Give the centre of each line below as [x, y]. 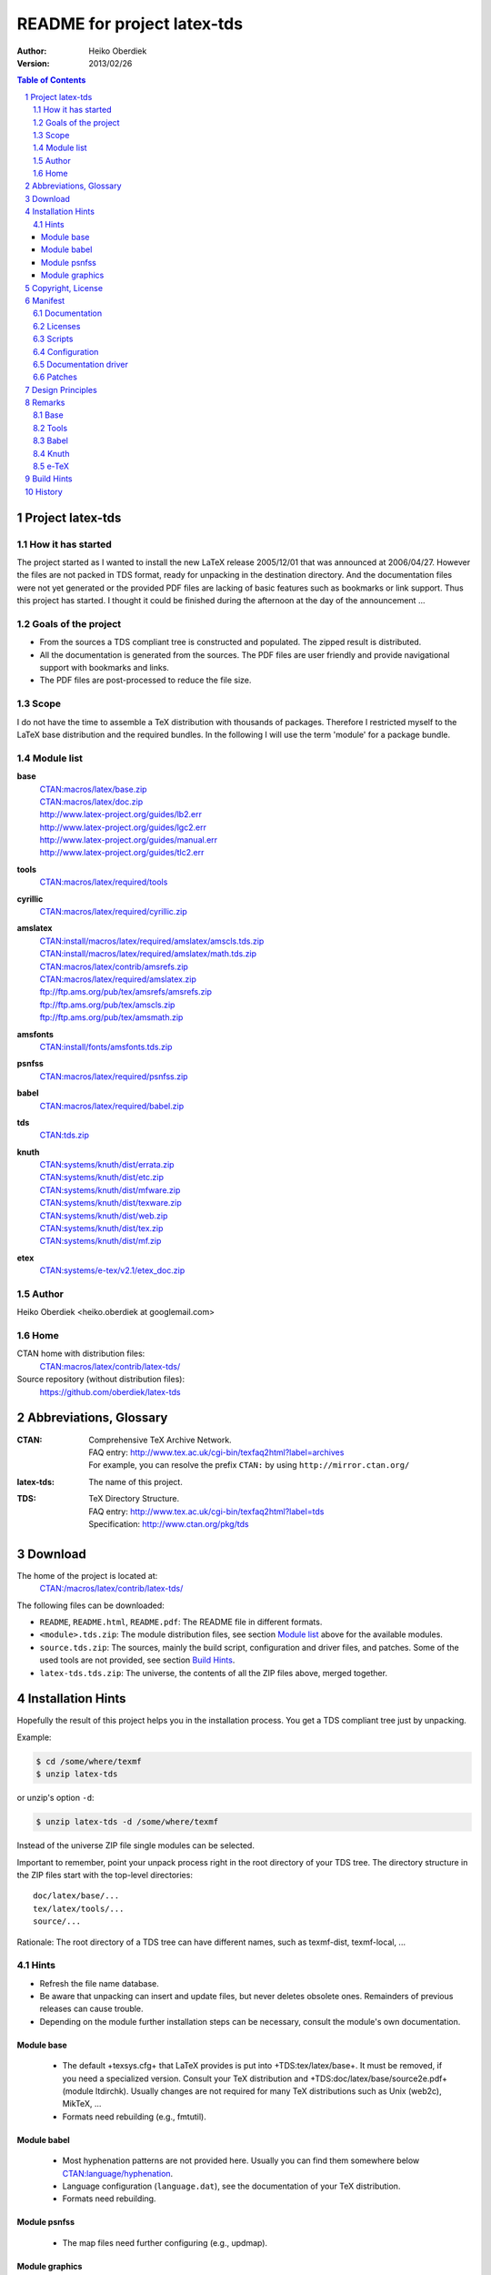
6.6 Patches [55, 377]
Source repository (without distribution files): [101, 1380]
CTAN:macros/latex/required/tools [104, 882]
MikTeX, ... [82, 2104]
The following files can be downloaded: [91, 1605]
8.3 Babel [50, 440]
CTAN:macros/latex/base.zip [93, 789]
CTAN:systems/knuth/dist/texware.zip [110, 1203]
